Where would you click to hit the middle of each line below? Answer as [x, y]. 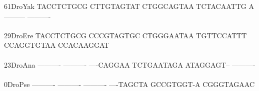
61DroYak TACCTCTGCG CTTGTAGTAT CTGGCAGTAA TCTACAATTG [125, 6]
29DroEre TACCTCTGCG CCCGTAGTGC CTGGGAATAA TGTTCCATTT [125, 35]
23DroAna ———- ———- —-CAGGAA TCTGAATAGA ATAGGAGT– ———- [130, 64]
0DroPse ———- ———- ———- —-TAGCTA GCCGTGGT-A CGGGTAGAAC [129, 84]
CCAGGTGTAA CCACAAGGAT [57, 45]
